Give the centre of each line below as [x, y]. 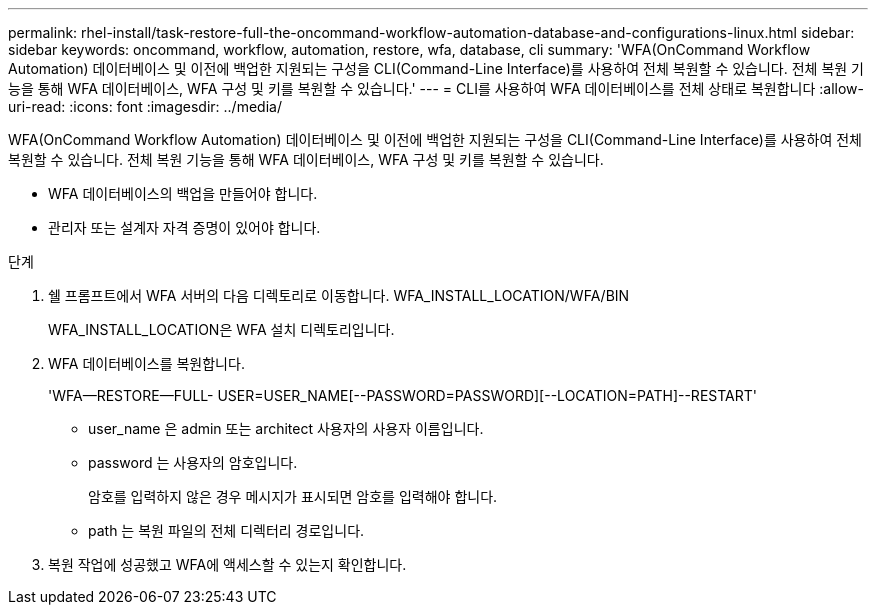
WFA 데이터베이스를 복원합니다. [146, 363]
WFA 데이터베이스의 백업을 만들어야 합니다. [183, 193]
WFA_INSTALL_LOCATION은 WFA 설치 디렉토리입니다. [221, 329]
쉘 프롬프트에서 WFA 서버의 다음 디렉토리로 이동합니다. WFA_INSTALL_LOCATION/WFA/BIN [339, 295]
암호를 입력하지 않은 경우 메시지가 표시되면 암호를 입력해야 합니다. [293, 496]
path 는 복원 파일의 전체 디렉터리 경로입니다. [226, 530]
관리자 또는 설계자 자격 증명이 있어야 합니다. [184, 227]
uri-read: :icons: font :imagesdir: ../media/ [145, 106]
